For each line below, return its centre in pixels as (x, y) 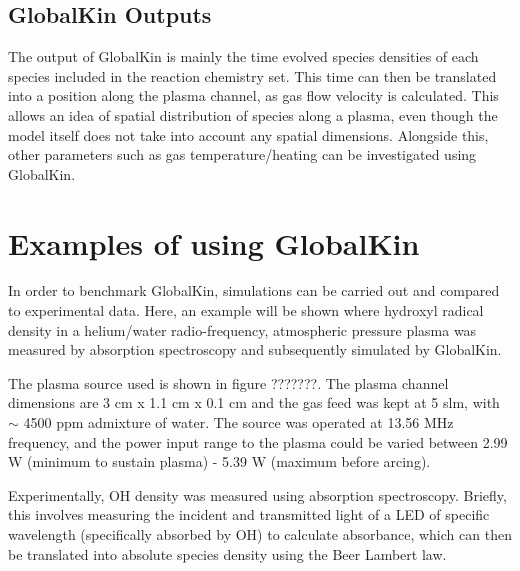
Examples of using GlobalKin (214, 242)
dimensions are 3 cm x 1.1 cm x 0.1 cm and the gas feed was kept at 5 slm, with (254, 402)
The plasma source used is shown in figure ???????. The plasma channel (228, 382)
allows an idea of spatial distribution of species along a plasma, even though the (253, 114)
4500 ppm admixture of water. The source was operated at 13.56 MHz (238, 422)
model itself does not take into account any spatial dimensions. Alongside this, (248, 134)
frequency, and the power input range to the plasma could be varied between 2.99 (258, 441)
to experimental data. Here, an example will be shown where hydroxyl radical (246, 310)
